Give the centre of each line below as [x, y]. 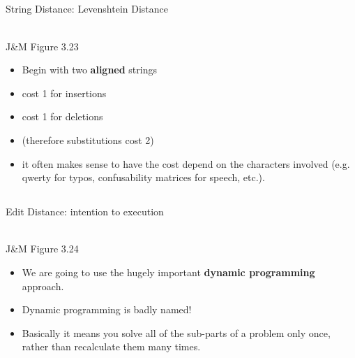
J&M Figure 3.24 [42, 249]
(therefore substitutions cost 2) [88, 139]
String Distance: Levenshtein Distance [87, 9]
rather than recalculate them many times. [111, 346]
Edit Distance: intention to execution [85, 212]
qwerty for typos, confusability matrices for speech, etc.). [143, 177]
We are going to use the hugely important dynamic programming [168, 272]
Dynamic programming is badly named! [107, 309]
